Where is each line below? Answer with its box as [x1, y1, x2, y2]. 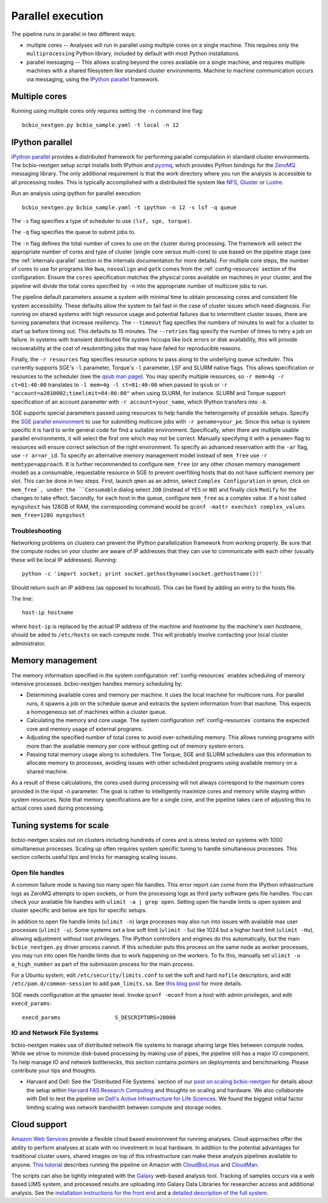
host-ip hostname [22, 609, 73, 616]
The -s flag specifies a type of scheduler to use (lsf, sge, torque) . [11, 218, 193, 225]
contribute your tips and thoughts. [11, 1067, 97, 1074]
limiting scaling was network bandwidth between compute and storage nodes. [26, 1103, 223, 1111]
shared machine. [26, 768, 69, 775]
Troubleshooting [11, 526, 62, 535]
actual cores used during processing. [11, 804, 104, 812]
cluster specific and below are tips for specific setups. [11, 906, 147, 914]
